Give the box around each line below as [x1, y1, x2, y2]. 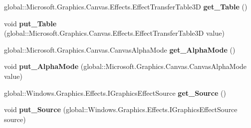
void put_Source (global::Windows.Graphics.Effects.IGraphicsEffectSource [4, 104, 238, 115]
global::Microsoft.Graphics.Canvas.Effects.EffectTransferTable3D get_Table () [4, 1, 248, 11]
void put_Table [4, 18, 57, 28]
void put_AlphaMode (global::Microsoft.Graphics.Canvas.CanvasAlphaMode [4, 61, 247, 71]
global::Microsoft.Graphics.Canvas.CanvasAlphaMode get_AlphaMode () [4, 44, 236, 55]
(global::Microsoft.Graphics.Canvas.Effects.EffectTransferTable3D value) [4, 28, 225, 38]
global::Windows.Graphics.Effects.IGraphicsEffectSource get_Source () [4, 87, 226, 98]
